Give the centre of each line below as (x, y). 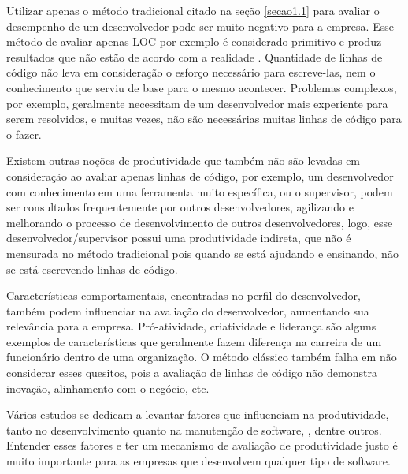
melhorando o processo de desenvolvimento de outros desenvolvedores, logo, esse (200, 222)
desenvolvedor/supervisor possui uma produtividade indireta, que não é (179, 238)
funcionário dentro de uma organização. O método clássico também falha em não (202, 357)
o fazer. (24, 134)
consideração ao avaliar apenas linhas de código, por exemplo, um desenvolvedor (200, 175)
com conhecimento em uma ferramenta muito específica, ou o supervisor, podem (200, 191)
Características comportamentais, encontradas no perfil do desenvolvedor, (184, 295)
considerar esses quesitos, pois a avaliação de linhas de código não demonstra (192, 373)
